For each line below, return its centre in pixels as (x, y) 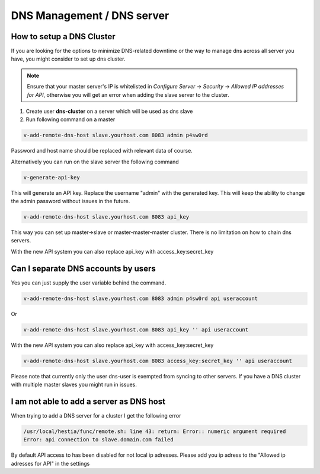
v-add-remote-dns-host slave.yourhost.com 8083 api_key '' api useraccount (136, 329)
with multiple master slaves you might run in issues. (74, 385)
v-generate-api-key (52, 177)
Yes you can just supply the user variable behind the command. (89, 283)
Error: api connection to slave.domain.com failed (99, 440)
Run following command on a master (71, 119)
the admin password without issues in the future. (71, 201)
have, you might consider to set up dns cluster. (68, 59)
